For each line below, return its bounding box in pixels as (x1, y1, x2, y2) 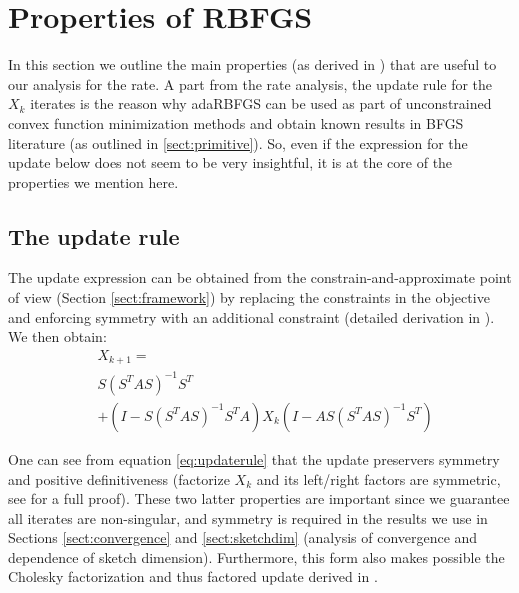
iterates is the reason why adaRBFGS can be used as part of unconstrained (30, 93, 492, 114)
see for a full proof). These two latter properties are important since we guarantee (8, 488, 510, 509)
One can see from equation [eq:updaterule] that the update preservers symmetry (8, 448, 500, 469)
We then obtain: (8, 326, 107, 347)
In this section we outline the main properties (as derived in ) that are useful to (8, 54, 497, 75)
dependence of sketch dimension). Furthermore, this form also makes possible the (8, 546, 505, 567)
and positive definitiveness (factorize (8, 468, 230, 489)
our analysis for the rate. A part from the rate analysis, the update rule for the (8, 73, 493, 94)
